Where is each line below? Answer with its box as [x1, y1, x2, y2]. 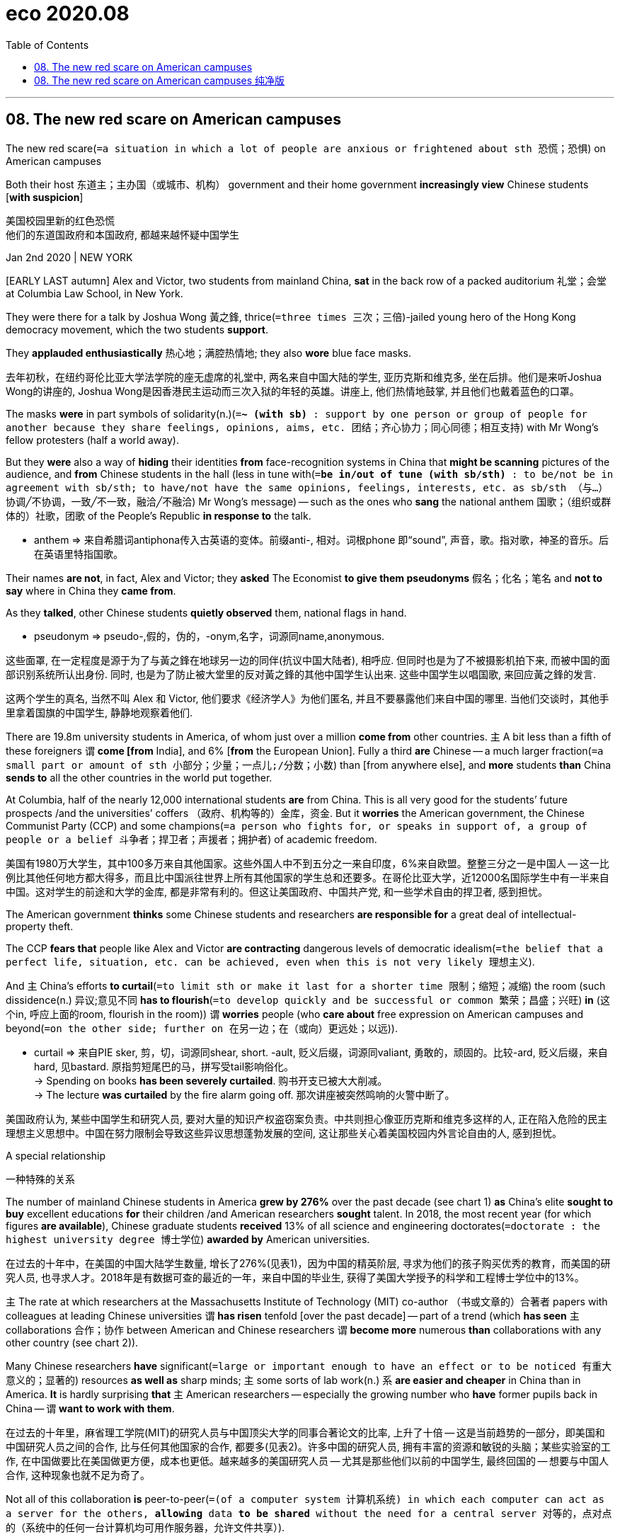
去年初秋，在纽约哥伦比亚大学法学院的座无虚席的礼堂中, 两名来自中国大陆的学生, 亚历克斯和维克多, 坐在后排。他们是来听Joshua [6, 370, 602, 383]
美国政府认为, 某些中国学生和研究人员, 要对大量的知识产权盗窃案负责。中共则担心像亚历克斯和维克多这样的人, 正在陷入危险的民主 [6, 1112, 607, 1125]
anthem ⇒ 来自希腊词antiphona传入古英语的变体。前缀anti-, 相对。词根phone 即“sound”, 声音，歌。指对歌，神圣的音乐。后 [34, 533, 609, 546]
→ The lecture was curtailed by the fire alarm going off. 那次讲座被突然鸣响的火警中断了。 [34, 1088, 455, 1101]
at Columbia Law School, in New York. [6, 287, 183, 299]
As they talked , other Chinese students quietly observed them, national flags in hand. [6, 606, 407, 619]
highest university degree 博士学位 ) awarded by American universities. [6, 1232, 370, 1245]
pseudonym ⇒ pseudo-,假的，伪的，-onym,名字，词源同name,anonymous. [34, 629, 385, 642]
